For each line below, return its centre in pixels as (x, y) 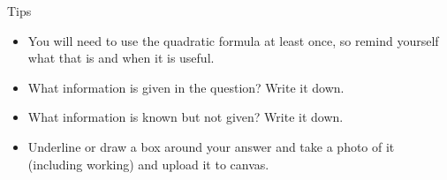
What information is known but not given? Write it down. (186, 117)
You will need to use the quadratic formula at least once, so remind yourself (233, 40)
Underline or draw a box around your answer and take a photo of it (211, 146)
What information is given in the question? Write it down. (186, 87)
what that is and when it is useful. (121, 58)
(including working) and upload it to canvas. (148, 164)
